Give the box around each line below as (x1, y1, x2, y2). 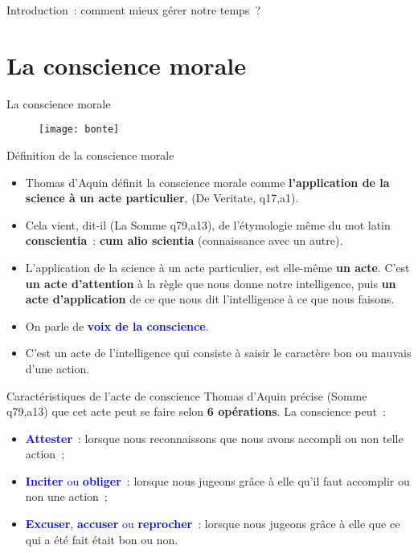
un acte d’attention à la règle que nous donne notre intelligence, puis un (25, 274, 396, 291)
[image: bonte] (39, 124, 120, 136)
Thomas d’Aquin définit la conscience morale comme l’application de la (25, 173, 390, 190)
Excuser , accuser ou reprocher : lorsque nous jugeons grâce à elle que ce (25, 515, 400, 532)
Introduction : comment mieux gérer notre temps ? (6, 2, 260, 18)
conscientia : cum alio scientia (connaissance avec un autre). (25, 232, 343, 249)
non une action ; (25, 488, 108, 505)
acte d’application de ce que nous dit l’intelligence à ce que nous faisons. (25, 291, 395, 307)
